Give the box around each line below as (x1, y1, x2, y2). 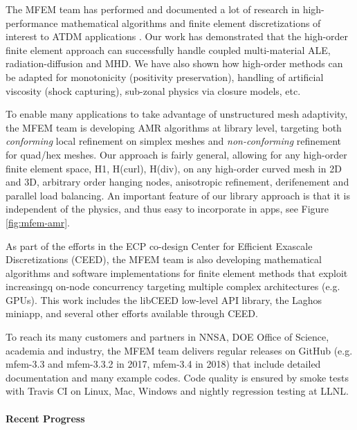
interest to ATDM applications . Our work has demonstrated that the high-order (6, 29, 349, 44)
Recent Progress (6, 411, 85, 425)
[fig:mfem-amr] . (6, 215, 71, 229)
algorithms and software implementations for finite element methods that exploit (6, 265, 348, 280)
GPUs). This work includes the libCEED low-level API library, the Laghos (6, 292, 322, 307)
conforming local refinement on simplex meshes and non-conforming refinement (6, 134, 341, 148)
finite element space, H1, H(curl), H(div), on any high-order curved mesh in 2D (6, 161, 342, 175)
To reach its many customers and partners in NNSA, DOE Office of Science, (6, 330, 329, 344)
